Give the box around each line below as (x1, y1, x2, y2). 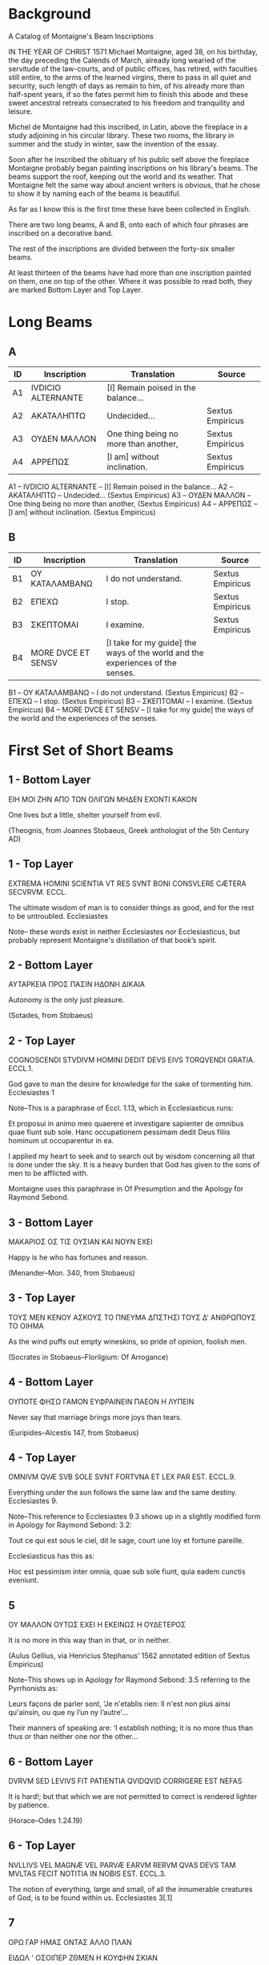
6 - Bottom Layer (8, 1755, 94, 1769)
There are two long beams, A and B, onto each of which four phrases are (8, 220, 249, 229)
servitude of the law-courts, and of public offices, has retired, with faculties (8, 63, 258, 73)
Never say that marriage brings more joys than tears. (8, 1412, 183, 1421)
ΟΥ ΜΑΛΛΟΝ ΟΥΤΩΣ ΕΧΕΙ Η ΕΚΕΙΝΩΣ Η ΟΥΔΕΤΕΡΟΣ (8, 1620, 187, 1630)
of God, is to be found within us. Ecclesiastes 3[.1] (8, 1893, 173, 1902)
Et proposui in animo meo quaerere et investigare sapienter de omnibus (8, 1119, 244, 1129)
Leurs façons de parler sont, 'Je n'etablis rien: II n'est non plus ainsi (8, 1699, 231, 1708)
